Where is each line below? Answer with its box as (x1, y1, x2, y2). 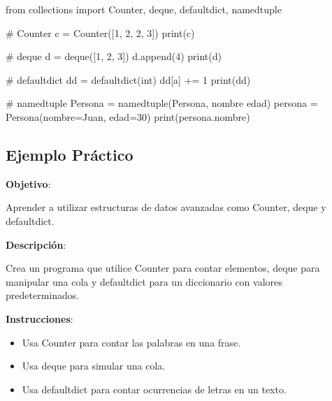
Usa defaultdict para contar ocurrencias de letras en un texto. (22, 381, 287, 396)
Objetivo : (6, 176, 51, 191)
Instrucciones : (6, 311, 73, 326)
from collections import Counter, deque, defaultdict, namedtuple (6, 2, 282, 16)
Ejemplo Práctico (6, 143, 133, 165)
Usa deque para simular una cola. (22, 358, 166, 373)
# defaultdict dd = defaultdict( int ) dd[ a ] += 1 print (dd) (6, 72, 251, 87)
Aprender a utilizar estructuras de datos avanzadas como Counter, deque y (6, 200, 326, 214)
